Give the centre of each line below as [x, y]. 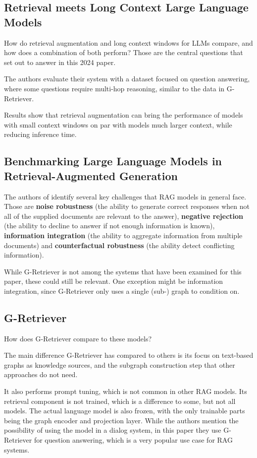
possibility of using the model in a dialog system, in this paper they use [113, 430]
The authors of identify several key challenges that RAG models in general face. [125, 196]
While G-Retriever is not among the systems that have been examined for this [123, 271]
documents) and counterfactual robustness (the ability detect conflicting [119, 245]
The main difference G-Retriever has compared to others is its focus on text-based [129, 355]
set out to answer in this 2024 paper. [60, 62]
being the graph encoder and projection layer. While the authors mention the [121, 420]
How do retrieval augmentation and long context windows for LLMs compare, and [128, 42]
